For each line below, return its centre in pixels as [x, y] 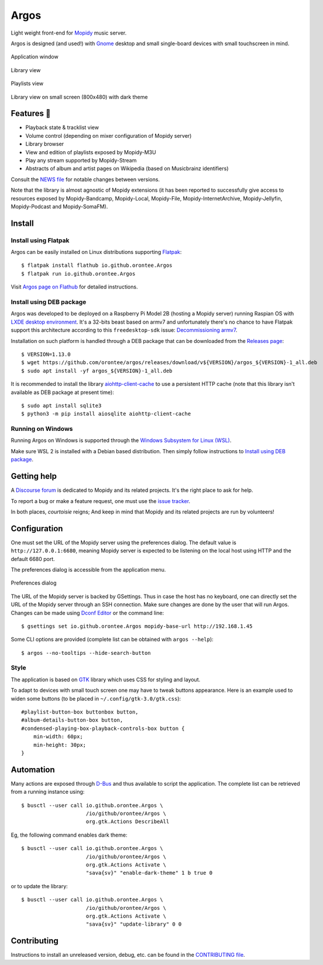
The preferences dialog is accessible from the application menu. [88, 569]
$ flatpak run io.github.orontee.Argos [78, 273]
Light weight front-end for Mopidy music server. [69, 33]
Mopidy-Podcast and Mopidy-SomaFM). [59, 206]
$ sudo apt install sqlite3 [61, 405]
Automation [33, 769]
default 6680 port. [33, 559]
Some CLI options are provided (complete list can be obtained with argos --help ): [112, 640]
